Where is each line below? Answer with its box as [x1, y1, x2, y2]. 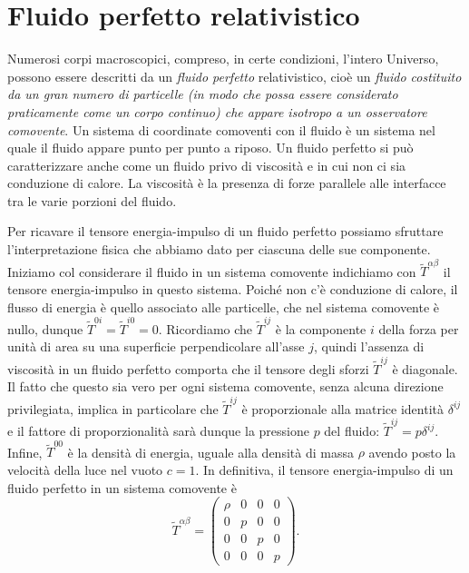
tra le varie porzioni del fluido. [7, 191, 177, 210]
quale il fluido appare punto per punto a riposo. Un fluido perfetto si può [7, 138, 414, 157]
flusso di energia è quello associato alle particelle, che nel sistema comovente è [7, 297, 440, 316]
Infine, [7, 442, 43, 461]
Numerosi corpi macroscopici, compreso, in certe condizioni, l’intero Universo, [7, 49, 439, 68]
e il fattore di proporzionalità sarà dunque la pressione [7, 421, 309, 440]
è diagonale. [392, 359, 458, 378]
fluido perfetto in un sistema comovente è [7, 478, 237, 497]
